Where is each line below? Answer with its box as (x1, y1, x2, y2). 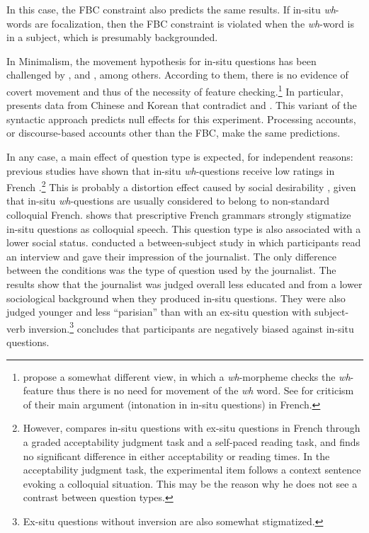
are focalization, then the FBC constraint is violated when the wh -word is (35, 16, 354, 30)
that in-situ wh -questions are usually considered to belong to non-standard (6, 193, 330, 208)
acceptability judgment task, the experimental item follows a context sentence (23, 462, 361, 477)
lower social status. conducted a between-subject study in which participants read (6, 235, 361, 250)
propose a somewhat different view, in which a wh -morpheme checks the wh (23, 369, 351, 384)
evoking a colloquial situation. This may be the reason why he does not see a (23, 476, 358, 491)
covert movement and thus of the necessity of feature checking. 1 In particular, (6, 81, 344, 98)
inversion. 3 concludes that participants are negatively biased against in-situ (28, 319, 354, 336)
